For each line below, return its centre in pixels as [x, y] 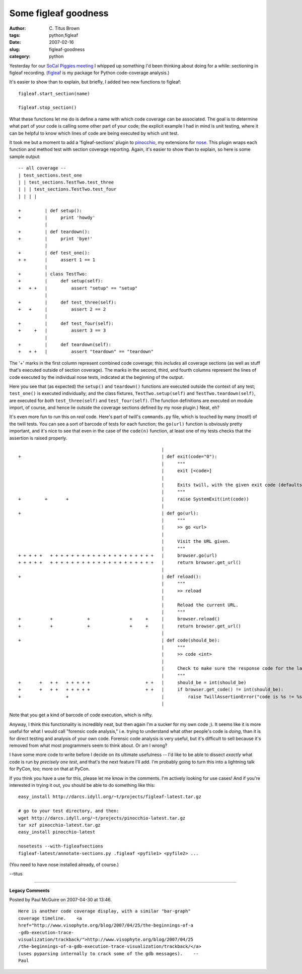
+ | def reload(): [110, 577]
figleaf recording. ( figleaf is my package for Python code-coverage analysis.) [89, 73]
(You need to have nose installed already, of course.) [64, 865]
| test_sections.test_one [50, 175]
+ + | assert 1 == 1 [57, 260]
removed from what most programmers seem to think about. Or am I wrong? [88, 746]
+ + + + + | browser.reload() [119, 619]
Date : [15, 42]
